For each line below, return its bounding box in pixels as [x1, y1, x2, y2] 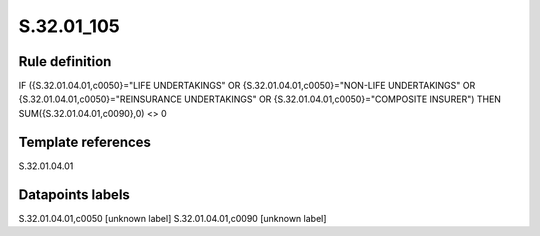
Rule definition [18, 53, 112, 70]
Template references [18, 133, 152, 150]
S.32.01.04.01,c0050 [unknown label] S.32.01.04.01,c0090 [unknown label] [18, 212, 327, 224]
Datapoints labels [18, 186, 130, 203]
